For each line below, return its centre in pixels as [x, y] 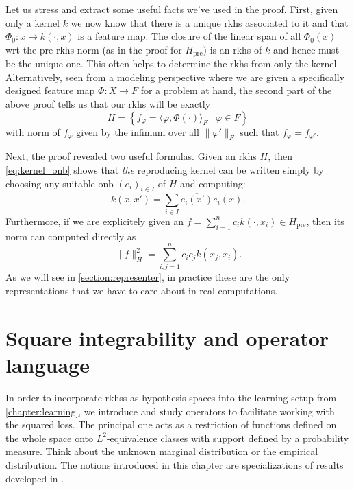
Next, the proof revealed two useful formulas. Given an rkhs [131, 156]
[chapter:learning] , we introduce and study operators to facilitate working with [170, 411]
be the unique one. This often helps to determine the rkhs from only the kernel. [173, 63]
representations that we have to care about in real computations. [142, 291]
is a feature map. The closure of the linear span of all [189, 36]
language [48, 365]
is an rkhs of [236, 49]
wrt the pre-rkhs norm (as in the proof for [94, 49]
